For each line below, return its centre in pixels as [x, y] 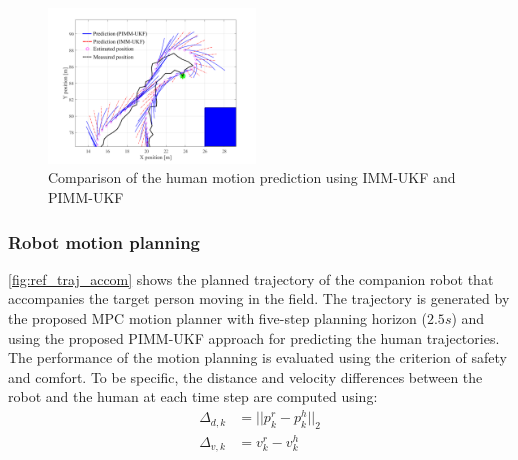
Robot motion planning [104, 241]
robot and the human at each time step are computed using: [193, 396]
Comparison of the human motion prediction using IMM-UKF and [252, 177]
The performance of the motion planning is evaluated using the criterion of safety [257, 357]
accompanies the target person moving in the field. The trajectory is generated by [259, 298]
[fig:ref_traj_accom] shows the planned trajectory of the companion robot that [251, 278]
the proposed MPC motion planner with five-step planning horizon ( [217, 318]
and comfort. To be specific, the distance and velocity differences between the [245, 376]
